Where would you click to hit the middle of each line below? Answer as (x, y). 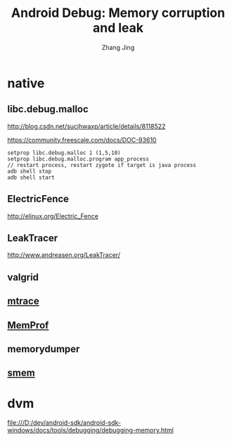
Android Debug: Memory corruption (118, 13)
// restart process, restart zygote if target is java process (102, 165)
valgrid (23, 277)
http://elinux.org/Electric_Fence (53, 216)
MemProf (28, 325)
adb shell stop (30, 171)
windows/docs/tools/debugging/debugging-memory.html (91, 430)
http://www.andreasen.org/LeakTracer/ (64, 255)
